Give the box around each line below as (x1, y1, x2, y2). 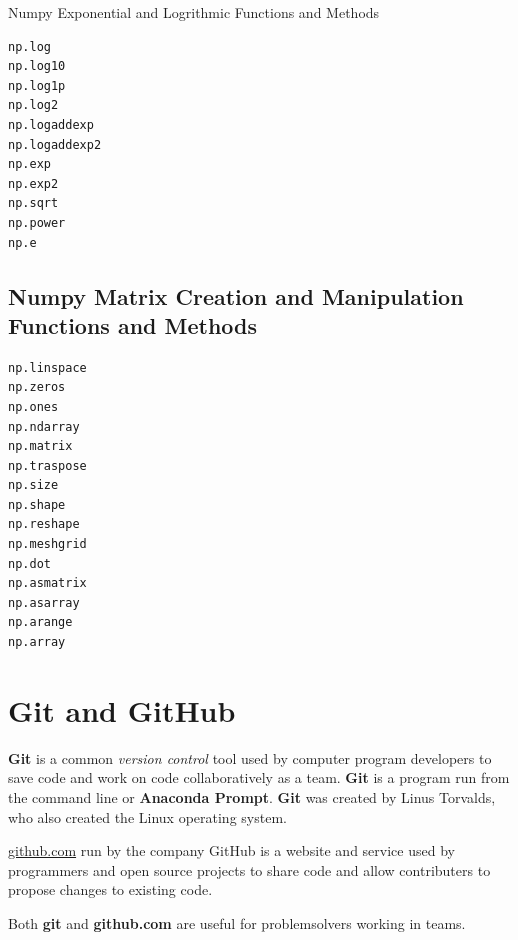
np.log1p (8, 78, 66, 93)
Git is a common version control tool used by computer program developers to (8, 747, 492, 768)
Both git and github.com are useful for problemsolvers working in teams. (8, 912, 466, 933)
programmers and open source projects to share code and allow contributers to (8, 859, 491, 880)
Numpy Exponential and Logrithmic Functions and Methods (8, 2, 380, 22)
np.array (8, 635, 66, 650)
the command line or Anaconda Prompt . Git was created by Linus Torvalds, (8, 786, 496, 807)
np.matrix (8, 439, 73, 454)
